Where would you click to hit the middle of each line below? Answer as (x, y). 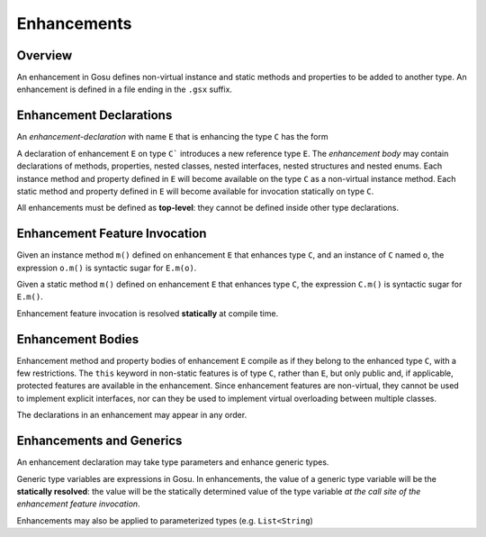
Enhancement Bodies (78, 339)
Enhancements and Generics (99, 441)
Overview (45, 55)
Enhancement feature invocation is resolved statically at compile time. (148, 313)
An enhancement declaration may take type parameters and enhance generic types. (173, 462)
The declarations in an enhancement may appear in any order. (132, 415)
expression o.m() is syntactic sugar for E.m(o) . (107, 268)
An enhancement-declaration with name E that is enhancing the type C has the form (172, 137)
